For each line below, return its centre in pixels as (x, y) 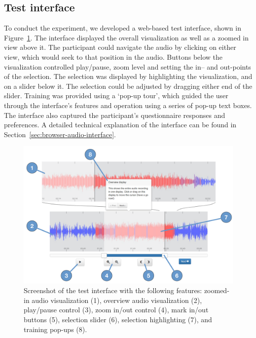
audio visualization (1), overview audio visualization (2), (117, 300)
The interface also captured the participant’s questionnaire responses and (115, 115)
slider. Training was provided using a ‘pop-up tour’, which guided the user (116, 95)
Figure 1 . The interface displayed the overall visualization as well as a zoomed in (127, 37)
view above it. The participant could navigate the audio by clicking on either (120, 47)
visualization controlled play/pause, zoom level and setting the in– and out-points (128, 66)
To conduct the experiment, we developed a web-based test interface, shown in (123, 28)
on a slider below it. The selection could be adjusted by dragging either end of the (128, 86)
